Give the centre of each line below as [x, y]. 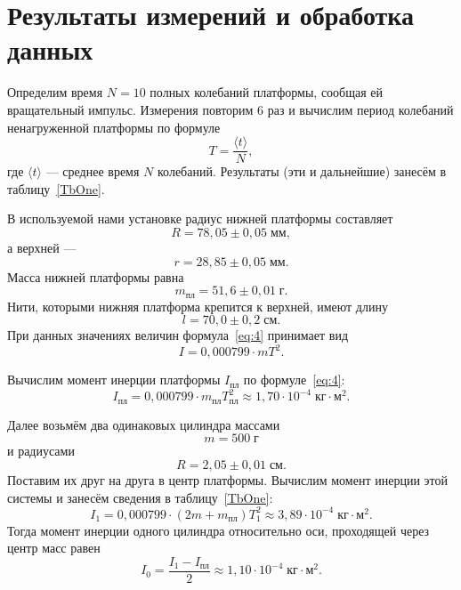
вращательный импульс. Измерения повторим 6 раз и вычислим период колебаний [230, 109]
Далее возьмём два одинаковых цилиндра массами [144, 424]
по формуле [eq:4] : [294, 380]
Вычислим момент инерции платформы [114, 380]
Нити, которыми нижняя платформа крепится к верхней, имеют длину [198, 306]
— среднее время [93, 171]
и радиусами [41, 451]
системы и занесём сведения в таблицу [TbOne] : [140, 497]
